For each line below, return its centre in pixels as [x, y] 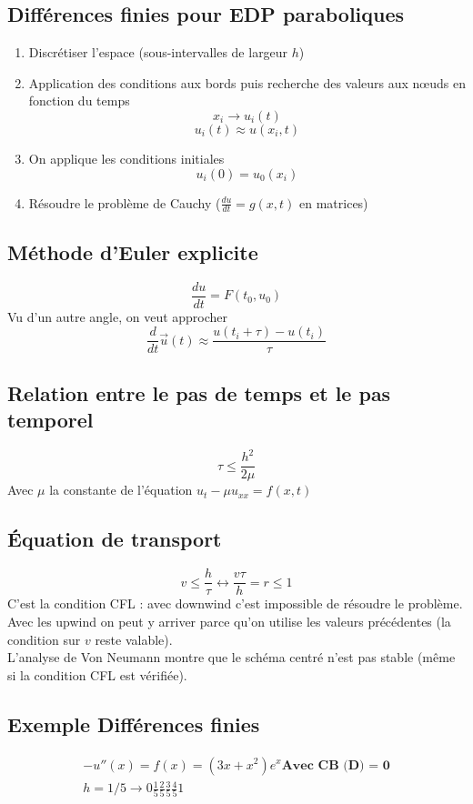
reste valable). [134, 639]
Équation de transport [115, 539]
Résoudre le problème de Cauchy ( [125, 202]
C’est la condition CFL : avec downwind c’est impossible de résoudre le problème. [235, 603]
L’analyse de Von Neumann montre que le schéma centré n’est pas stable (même [231, 657]
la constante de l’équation [121, 490]
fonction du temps [79, 100]
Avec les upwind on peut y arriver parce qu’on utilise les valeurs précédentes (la [229, 621]
